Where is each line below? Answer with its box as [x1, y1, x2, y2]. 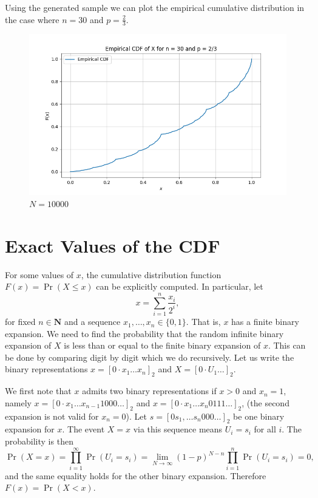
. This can [268, 339, 306, 352]
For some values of [5, 268, 74, 281]
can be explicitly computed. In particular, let [96, 280, 263, 293]
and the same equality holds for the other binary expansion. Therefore [5, 469, 266, 482]
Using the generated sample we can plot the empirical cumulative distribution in [5, 1, 305, 13]
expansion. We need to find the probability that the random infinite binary [5, 327, 284, 339]
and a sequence [64, 315, 121, 328]
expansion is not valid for [5, 409, 99, 422]
